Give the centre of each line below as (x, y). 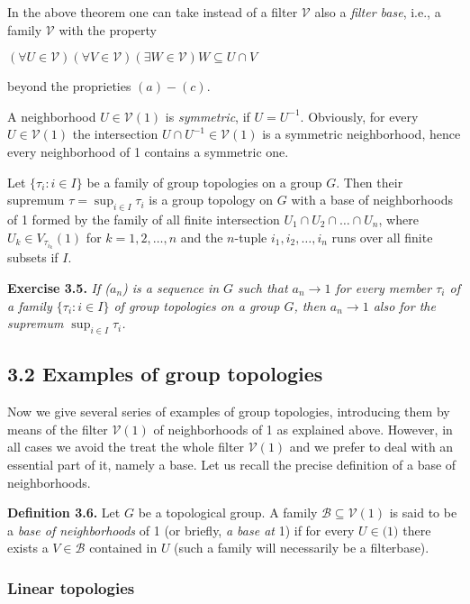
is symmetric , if (208, 116)
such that (263, 287)
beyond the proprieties (69, 86)
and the (202, 237)
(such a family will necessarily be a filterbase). (302, 548)
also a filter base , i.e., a (378, 12)
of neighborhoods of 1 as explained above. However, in (303, 429)
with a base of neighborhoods (372, 200)
